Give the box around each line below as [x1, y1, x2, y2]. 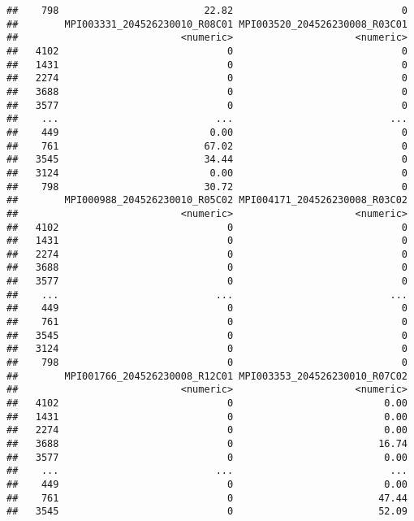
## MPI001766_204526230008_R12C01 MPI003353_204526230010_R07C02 [6, 370, 408, 382]
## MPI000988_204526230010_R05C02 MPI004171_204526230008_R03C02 [6, 194, 408, 206]
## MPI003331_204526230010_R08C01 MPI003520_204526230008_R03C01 [6, 18, 408, 30]
